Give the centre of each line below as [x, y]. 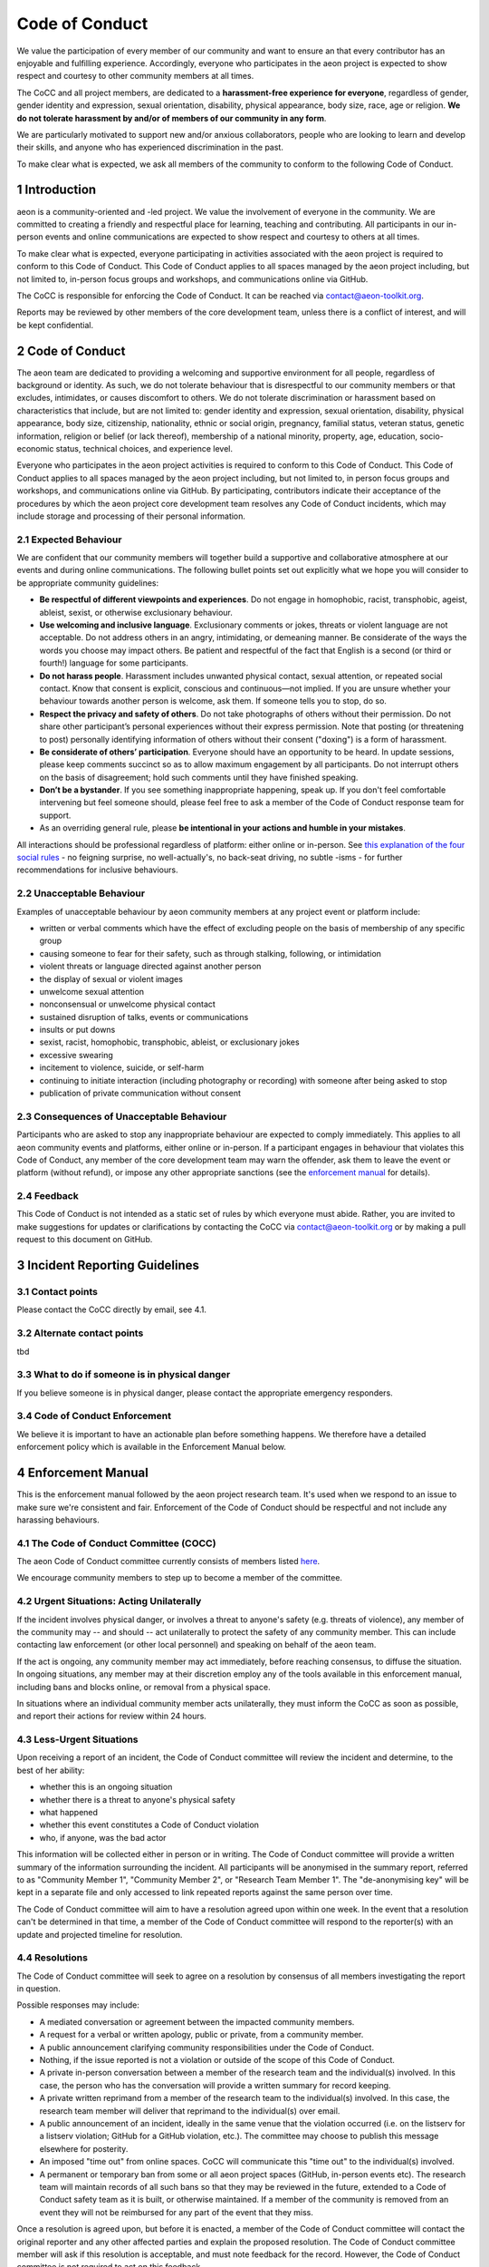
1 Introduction [57, 190]
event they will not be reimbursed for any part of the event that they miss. [177, 2212]
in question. [38, 1989]
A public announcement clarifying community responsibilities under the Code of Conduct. [207, 2047]
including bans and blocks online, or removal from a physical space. [144, 1687]
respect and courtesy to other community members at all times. [135, 76]
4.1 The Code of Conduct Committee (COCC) [116, 1543]
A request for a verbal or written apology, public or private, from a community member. [201, 2035]
